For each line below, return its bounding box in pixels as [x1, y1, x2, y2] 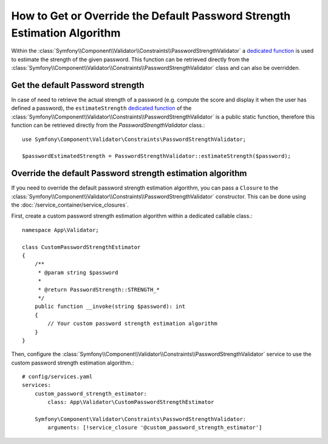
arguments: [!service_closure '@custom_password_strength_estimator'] [47, 424, 262, 431]
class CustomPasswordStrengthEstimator [22, 244, 141, 250]
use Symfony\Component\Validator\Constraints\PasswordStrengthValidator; [22, 135, 247, 143]
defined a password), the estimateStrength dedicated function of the [11, 104, 192, 112]
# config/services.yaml [22, 374, 93, 380]
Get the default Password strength [11, 80, 145, 91]
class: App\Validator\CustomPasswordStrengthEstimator [47, 398, 214, 406]
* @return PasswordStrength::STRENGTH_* [38, 286, 160, 293]
